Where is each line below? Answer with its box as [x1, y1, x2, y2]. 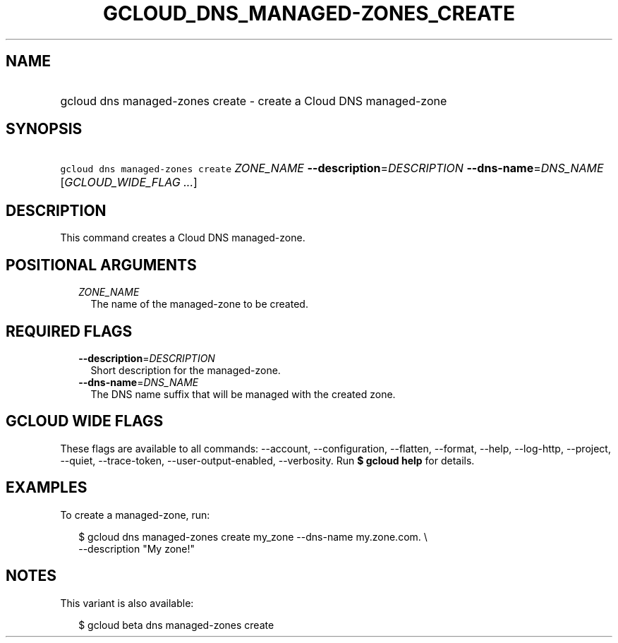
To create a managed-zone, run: [60, 508, 210, 521]
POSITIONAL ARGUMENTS [6, 256, 197, 274]
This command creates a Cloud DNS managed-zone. [60, 232, 305, 244]
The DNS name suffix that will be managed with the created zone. [90, 387, 396, 400]
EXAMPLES [6, 479, 87, 497]
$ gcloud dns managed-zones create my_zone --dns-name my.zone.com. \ [78, 530, 428, 543]
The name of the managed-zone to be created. [90, 298, 308, 311]
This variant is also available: [60, 596, 194, 609]
